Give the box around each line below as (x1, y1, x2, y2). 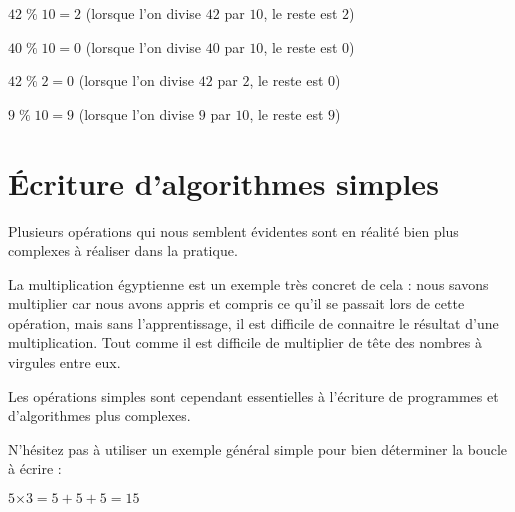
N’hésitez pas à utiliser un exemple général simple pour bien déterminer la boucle (8, 438, 508, 459)
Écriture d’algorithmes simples (8, 162, 439, 203)
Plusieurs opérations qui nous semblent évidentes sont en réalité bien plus (8, 220, 459, 241)
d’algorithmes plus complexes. (8, 405, 191, 426)
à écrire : (8, 458, 62, 479)
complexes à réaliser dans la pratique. (8, 240, 238, 261)
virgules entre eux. (8, 352, 121, 373)
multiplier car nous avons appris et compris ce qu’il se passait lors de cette (8, 293, 465, 314)
